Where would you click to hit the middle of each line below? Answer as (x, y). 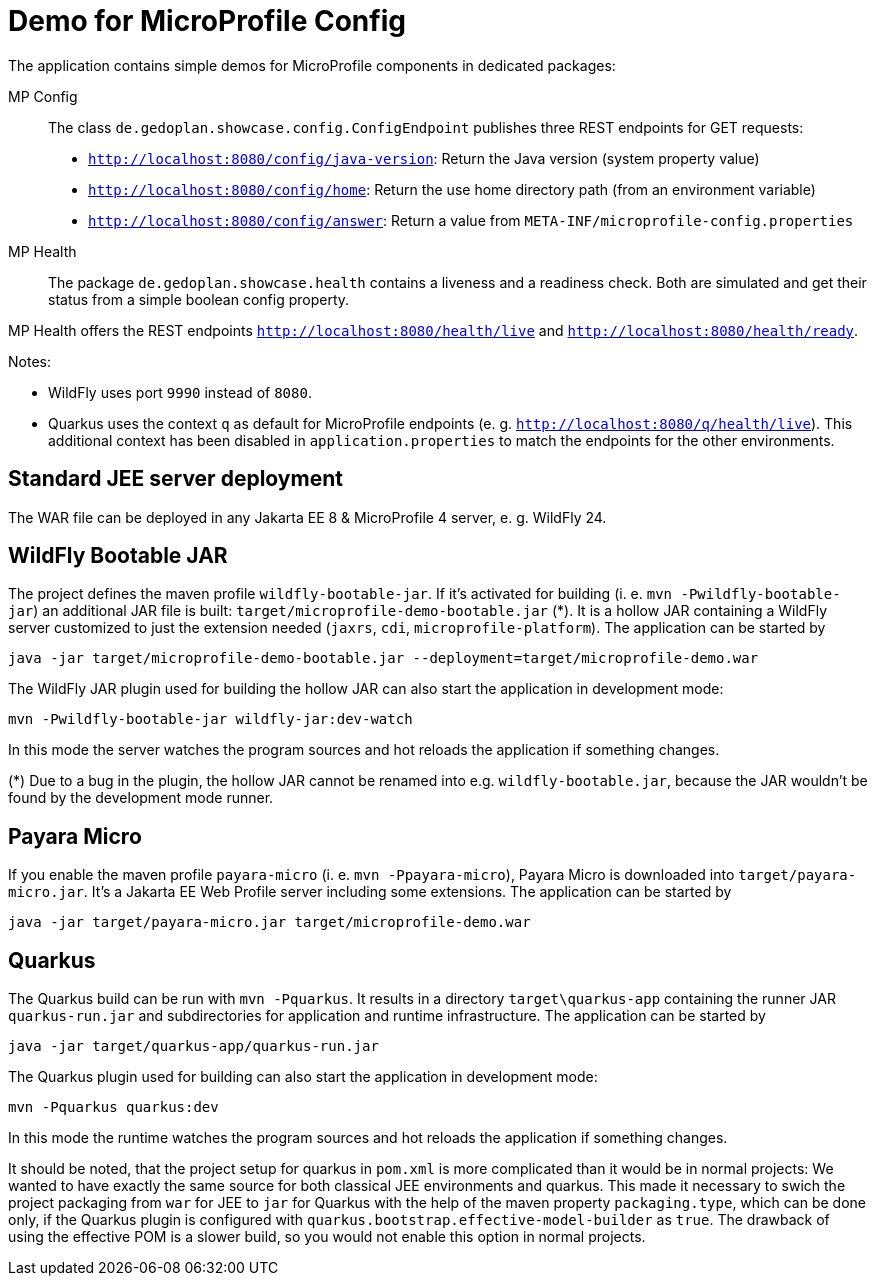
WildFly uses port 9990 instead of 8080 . (180, 392)
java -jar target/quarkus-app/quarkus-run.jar (193, 1046)
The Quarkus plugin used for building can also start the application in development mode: (303, 1077)
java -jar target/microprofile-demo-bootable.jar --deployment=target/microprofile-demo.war (383, 658)
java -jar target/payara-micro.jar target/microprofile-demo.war (269, 922)
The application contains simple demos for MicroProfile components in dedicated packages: (312, 65)
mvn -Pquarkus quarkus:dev (113, 1107)
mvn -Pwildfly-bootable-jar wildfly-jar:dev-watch (210, 719)
